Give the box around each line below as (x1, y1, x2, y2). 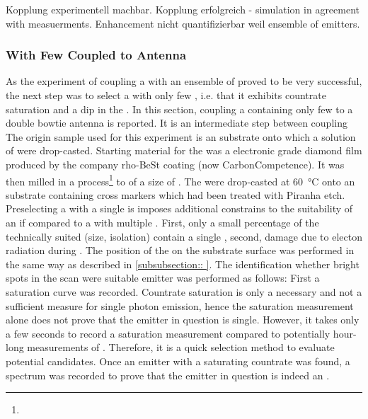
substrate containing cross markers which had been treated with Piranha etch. (6, 187, 345, 202)
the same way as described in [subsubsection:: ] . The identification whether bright (6, 256, 360, 271)
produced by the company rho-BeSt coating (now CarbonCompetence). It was (6, 156, 345, 171)
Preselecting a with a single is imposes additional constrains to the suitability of (6, 201, 353, 216)
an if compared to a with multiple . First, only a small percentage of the (6, 215, 319, 229)
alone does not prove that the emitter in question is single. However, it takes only (6, 312, 360, 327)
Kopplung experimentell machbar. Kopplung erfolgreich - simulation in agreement (6, 2, 360, 16)
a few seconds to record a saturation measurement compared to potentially (6, 326, 330, 340)
